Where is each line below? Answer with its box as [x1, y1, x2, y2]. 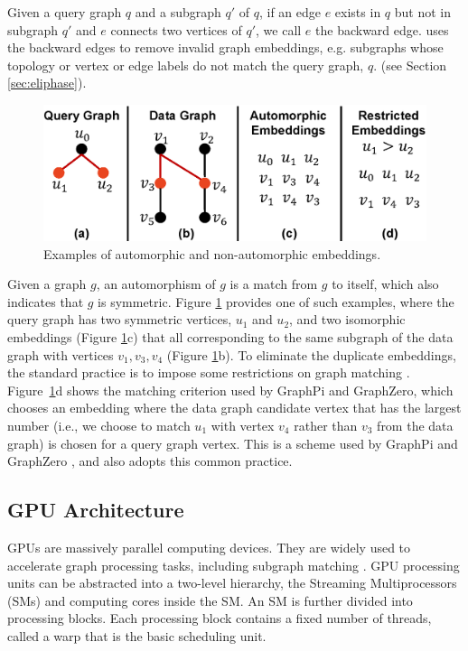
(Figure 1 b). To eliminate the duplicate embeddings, [166, 345, 456, 364]
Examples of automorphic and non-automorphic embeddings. [43, 244, 381, 263]
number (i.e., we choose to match [7, 416, 191, 435]
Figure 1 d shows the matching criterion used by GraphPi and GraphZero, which [7, 380, 454, 399]
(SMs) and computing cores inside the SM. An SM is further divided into [7, 591, 413, 609]
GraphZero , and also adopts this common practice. [7, 451, 293, 470]
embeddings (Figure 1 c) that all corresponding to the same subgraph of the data [7, 328, 454, 347]
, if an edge [258, 3, 321, 21]
